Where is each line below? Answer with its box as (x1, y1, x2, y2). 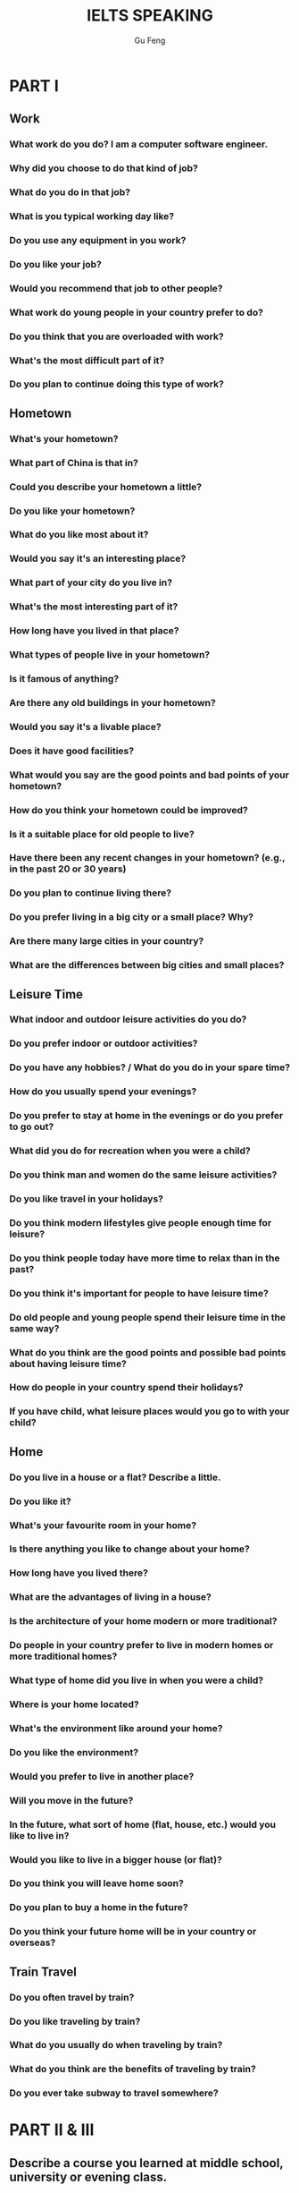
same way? (9, 1322, 60, 1334)
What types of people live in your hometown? (9, 649, 211, 661)
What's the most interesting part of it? (9, 600, 179, 613)
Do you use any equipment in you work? (9, 234, 187, 246)
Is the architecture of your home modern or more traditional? (9, 1615, 278, 1628)
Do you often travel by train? (9, 1991, 135, 2003)
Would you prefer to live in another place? (9, 1770, 195, 1782)
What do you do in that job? (9, 186, 131, 199)
